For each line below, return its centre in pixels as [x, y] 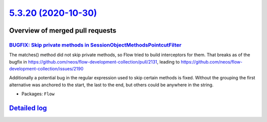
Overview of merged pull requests [63, 30]
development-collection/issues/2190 [46, 69]
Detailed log [28, 108]
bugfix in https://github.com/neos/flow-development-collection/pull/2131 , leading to [94, 61]
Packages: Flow [38, 94]
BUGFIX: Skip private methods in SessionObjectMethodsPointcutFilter [95, 45]
